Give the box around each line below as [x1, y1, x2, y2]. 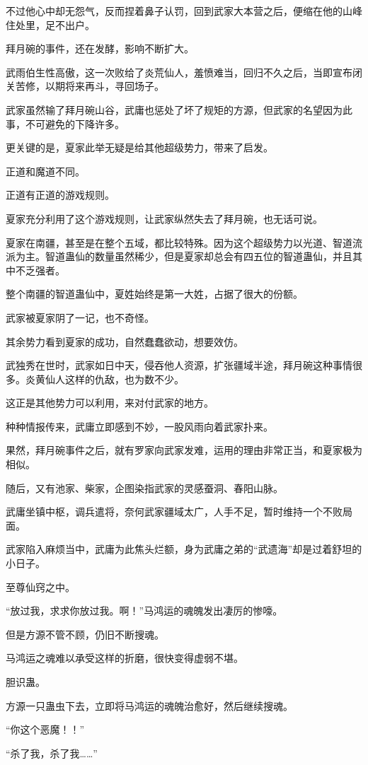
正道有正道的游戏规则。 [6, 187, 115, 202]
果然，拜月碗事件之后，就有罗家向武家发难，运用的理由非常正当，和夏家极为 [6, 443, 362, 457]
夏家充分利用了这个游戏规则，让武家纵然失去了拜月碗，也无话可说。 [6, 211, 323, 226]
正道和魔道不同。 [6, 163, 85, 178]
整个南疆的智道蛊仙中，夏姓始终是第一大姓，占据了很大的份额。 [6, 286, 303, 301]
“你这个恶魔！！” [6, 722, 85, 737]
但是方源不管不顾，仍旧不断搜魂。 [6, 626, 164, 641]
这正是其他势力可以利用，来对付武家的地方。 [6, 395, 214, 410]
